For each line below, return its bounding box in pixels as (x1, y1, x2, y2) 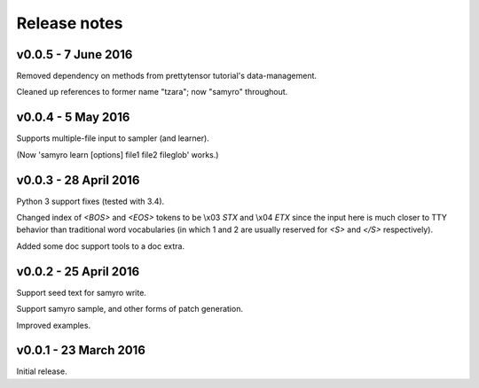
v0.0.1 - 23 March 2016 (16, 343, 146, 358)
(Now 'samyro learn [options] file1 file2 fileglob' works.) (16, 149, 219, 159)
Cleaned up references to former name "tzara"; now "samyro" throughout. (16, 87, 288, 97)
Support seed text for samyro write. (16, 287, 146, 298)
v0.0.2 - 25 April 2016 (16, 264, 140, 279)
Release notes (16, 13, 123, 33)
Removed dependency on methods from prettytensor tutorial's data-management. (16, 71, 318, 81)
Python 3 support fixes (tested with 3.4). (16, 196, 165, 206)
